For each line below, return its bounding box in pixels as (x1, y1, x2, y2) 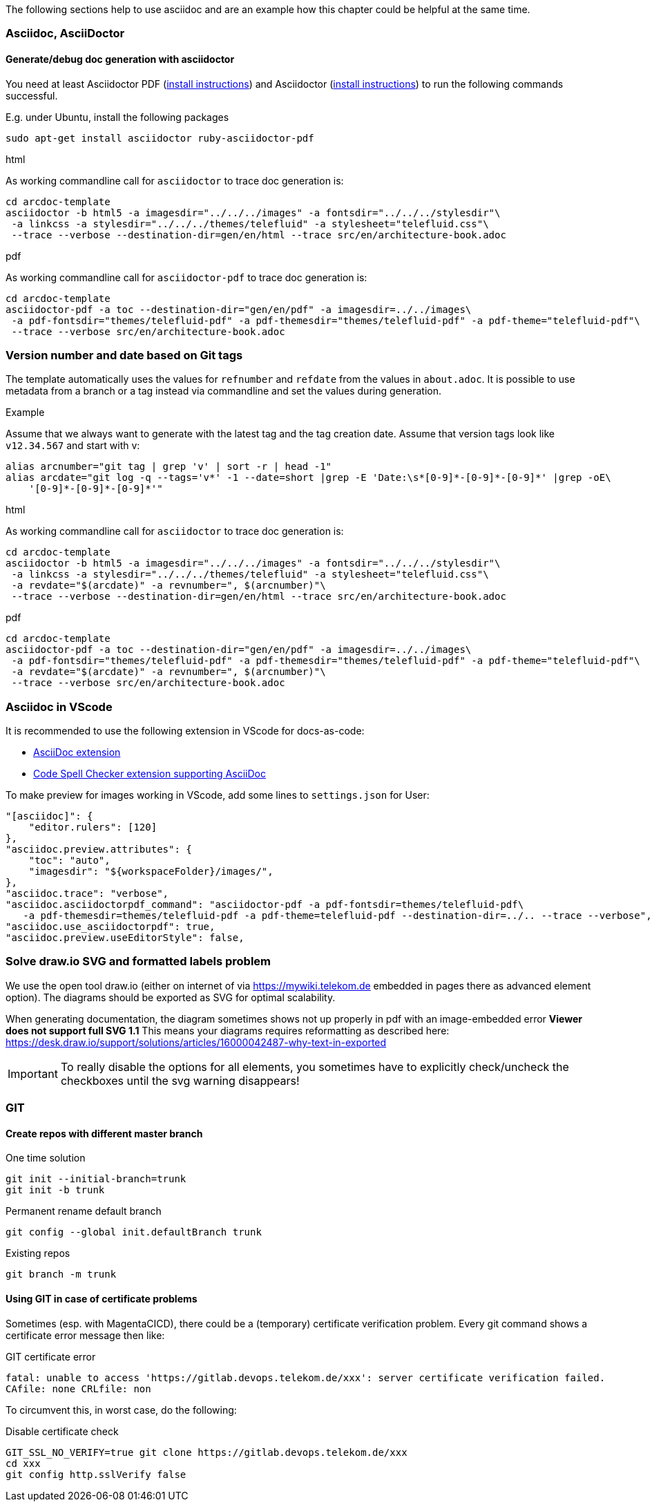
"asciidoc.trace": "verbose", (6, 888, 169, 900)
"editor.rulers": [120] (28, 822, 157, 833)
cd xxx (6, 1457, 41, 1469)
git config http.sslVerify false (6, 1468, 186, 1480)
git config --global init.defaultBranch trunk (6, 1226, 262, 1238)
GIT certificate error (6, 1350, 96, 1363)
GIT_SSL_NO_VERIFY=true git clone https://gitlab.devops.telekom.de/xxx (6, 1446, 407, 1458)
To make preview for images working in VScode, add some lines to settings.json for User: (6, 789, 430, 802)
